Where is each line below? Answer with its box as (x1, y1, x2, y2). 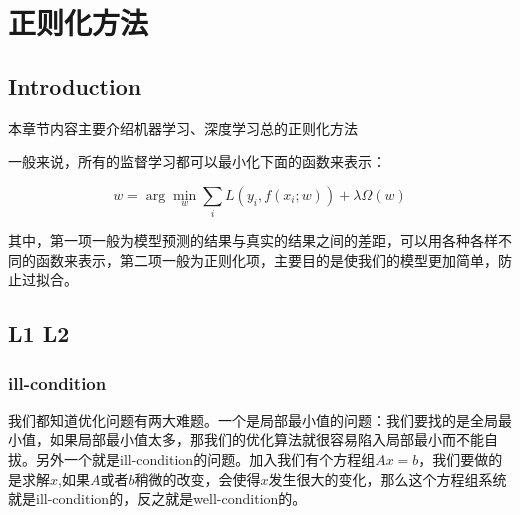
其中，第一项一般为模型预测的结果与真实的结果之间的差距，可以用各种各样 (8, 230, 498, 251)
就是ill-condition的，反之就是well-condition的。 (8, 488, 307, 509)
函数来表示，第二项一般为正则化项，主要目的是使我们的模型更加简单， (35, 249, 498, 270)
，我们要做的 (418, 449, 503, 470)
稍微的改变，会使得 (134, 468, 261, 489)
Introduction (8, 70, 142, 101)
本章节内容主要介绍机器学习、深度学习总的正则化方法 (8, 117, 358, 138)
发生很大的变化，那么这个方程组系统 (268, 468, 507, 489)
